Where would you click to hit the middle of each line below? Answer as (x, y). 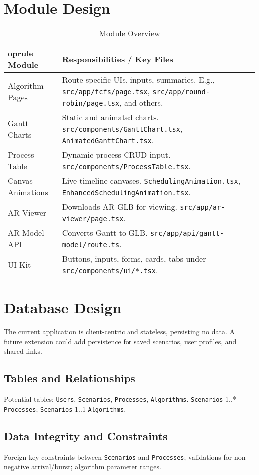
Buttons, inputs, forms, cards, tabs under (134, 259)
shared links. (23, 351)
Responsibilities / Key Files (118, 59)
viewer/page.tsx (93, 219)
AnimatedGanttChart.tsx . (108, 140)
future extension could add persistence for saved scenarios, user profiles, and (120, 341)
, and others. (141, 103)
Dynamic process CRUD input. (116, 155)
